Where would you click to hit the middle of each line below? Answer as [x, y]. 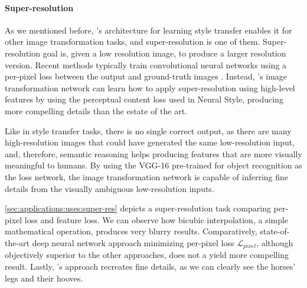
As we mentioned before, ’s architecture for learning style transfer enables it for [148, 30]
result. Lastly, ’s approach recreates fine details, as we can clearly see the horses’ [150, 266]
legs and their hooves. [44, 278]
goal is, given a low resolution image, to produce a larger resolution [164, 53]
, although [275, 242]
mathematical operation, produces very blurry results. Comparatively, [131, 231]
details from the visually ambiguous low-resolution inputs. [110, 188]
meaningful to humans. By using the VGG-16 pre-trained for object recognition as [153, 165]
